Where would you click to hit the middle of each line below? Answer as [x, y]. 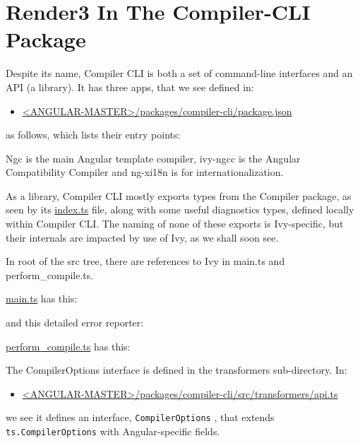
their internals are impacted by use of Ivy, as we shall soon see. [142, 237]
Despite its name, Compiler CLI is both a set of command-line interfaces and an [179, 73]
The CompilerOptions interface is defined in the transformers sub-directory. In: [176, 370]
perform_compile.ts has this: [68, 346]
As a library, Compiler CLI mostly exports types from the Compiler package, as [179, 195]
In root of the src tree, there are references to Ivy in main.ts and [145, 261]
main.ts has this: [42, 299]
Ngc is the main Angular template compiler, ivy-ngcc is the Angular [153, 158]
